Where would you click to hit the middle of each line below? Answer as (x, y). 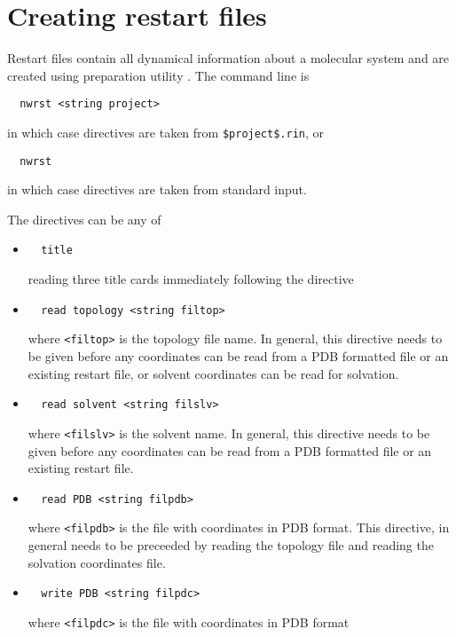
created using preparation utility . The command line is (158, 75)
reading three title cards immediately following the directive (191, 279)
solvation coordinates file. (97, 562)
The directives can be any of (84, 219)
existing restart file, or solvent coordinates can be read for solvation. (213, 373)
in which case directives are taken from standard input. (157, 189)
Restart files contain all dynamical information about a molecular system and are (228, 58)
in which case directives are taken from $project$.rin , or (166, 132)
